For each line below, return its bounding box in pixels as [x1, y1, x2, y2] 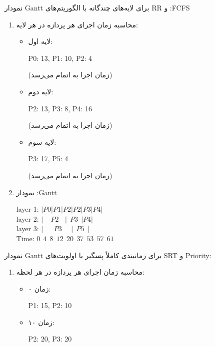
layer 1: [16, 204, 39, 214]
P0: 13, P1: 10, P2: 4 [28, 52, 92, 63]
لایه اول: [28, 36, 53, 46]
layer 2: [16, 213, 39, 224]
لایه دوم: [28, 86, 53, 96]
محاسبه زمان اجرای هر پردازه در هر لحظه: [16, 267, 144, 277]
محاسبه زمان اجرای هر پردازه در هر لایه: [16, 19, 138, 29]
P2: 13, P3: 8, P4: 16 [28, 103, 92, 113]
